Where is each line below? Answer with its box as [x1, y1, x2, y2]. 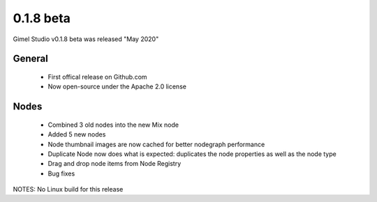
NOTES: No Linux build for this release [13, 185, 124, 194]
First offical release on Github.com [47, 72, 147, 81]
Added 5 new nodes [47, 130, 106, 139]
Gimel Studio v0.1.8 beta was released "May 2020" [13, 35, 159, 43]
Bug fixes [47, 169, 75, 178]
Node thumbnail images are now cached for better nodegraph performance [47, 140, 265, 148]
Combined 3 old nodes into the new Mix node [47, 121, 179, 129]
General [13, 53, 49, 65]
